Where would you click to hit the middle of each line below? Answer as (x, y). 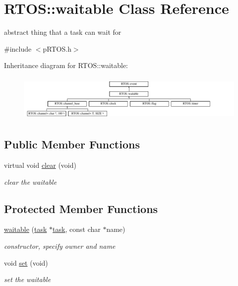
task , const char (77, 229)
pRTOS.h (57, 48)
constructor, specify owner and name (60, 246)
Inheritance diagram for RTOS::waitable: (66, 65)
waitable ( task (26, 229)
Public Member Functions (72, 144)
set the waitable (28, 279)
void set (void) (26, 262)
